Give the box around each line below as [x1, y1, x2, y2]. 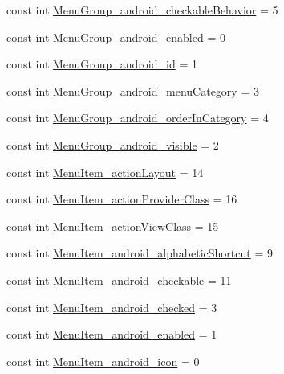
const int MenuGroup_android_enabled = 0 [6, 28, 225, 45]
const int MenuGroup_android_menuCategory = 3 [6, 82, 259, 99]
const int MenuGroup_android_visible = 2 [6, 136, 219, 153]
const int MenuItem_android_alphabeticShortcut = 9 [6, 245, 273, 261]
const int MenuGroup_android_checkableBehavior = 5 [6, 2, 278, 18]
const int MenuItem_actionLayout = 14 [6, 163, 204, 180]
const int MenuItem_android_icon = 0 [6, 352, 200, 369]
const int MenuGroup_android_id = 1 [6, 55, 197, 72]
